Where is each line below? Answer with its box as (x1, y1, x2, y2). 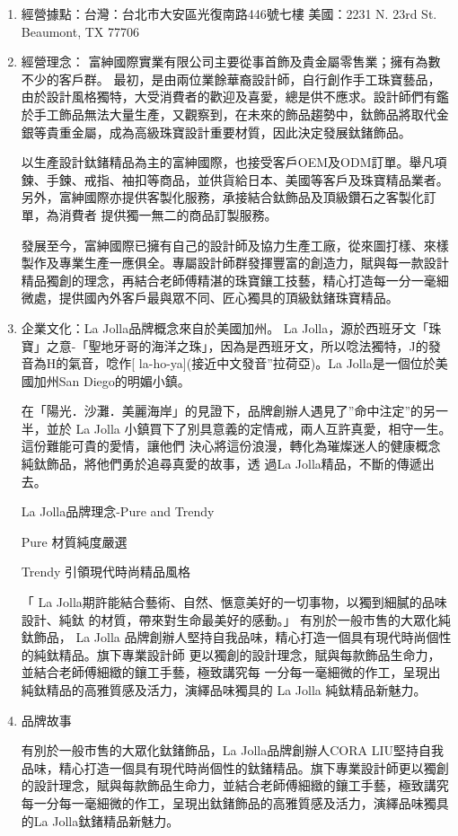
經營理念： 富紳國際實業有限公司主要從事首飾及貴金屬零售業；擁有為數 (21, 52, 441, 71)
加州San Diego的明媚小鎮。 (33, 371, 190, 390)
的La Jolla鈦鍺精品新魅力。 (21, 811, 180, 830)
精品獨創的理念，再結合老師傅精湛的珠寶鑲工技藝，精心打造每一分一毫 (21, 270, 436, 289)
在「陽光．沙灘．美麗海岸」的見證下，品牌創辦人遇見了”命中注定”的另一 (21, 401, 449, 420)
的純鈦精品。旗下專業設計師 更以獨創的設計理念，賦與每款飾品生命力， (21, 645, 441, 664)
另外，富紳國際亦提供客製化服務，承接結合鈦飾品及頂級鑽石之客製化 (21, 188, 424, 207)
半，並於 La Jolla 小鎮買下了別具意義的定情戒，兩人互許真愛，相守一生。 (21, 418, 452, 437)
